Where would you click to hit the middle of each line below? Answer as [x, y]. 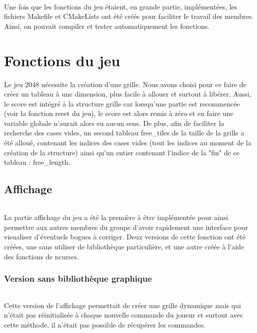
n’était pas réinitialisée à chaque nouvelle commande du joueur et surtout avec [124, 315]
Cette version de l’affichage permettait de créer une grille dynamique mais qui [123, 305]
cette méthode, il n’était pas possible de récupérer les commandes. [105, 324]
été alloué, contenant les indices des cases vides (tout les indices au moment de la [128, 143]
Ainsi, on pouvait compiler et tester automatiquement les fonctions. [107, 26]
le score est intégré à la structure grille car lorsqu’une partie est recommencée [122, 103]
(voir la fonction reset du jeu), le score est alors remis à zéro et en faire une [119, 113]
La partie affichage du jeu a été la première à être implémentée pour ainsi [116, 217]
